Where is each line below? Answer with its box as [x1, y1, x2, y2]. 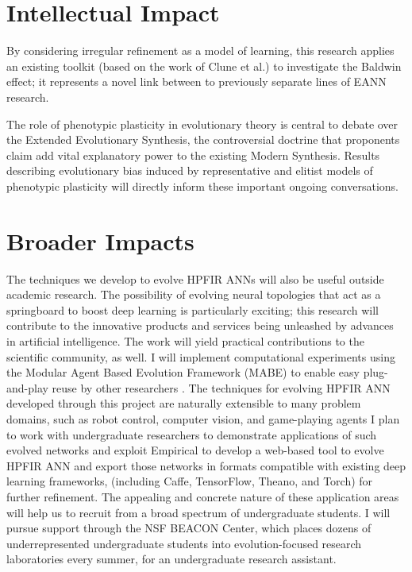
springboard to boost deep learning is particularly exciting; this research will [6, 301, 379, 318]
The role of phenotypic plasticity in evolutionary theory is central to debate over [6, 115, 399, 132]
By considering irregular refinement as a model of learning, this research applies [6, 42, 395, 59]
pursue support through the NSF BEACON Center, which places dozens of [6, 520, 372, 536]
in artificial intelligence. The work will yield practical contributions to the [6, 332, 364, 349]
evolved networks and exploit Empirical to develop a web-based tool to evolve [6, 442, 384, 458]
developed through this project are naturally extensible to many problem [6, 395, 361, 412]
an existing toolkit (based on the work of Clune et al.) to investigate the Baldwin [6, 57, 402, 74]
